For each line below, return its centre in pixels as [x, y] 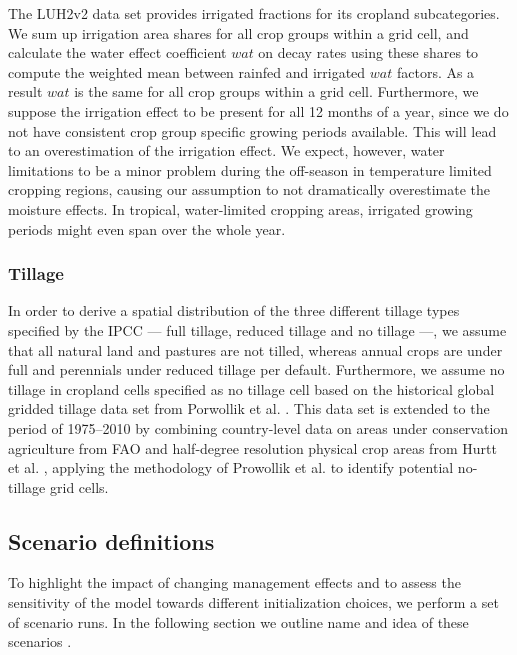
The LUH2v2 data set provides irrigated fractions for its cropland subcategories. [254, 13]
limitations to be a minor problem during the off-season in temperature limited [250, 169]
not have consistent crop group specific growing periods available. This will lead [252, 130]
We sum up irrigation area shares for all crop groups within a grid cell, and [238, 32]
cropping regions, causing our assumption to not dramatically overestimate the [249, 189]
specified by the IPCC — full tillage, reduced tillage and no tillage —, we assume [257, 329]
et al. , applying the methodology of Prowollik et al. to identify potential [231, 467]
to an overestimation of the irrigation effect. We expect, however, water [226, 150]
